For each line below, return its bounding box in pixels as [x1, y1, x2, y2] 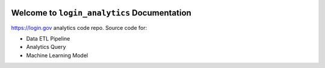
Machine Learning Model [26, 51, 88, 59]
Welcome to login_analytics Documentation [11, 8, 192, 18]
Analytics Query [26, 44, 66, 51]
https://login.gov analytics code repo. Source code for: [11, 24, 147, 31]
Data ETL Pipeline [26, 35, 70, 42]
